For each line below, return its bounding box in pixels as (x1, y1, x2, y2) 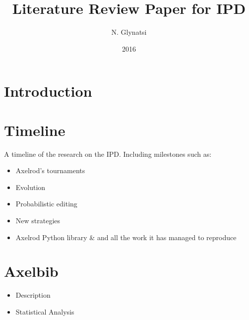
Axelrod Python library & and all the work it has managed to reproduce (15, 232, 237, 242)
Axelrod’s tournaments (15, 165, 85, 176)
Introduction (4, 81, 92, 101)
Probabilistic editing (15, 198, 77, 209)
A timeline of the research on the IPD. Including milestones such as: (4, 148, 212, 159)
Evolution (15, 182, 46, 192)
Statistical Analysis (15, 306, 74, 317)
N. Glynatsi (111, 27, 147, 37)
